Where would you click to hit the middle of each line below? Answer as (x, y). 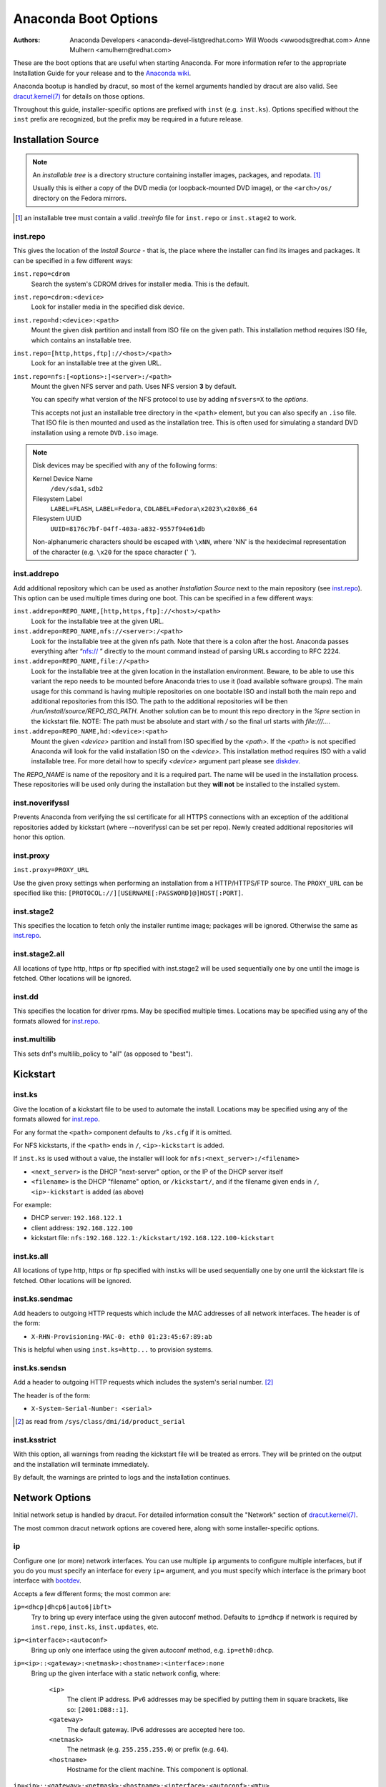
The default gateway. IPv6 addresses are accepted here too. (156, 1729)
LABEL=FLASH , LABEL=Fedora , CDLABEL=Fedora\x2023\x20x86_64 (154, 508)
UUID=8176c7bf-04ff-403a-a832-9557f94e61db (128, 529)
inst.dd (26, 996)
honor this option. (39, 837)
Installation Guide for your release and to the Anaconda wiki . (102, 73)
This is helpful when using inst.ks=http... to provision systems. (113, 1349)
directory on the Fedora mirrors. (80, 198)
